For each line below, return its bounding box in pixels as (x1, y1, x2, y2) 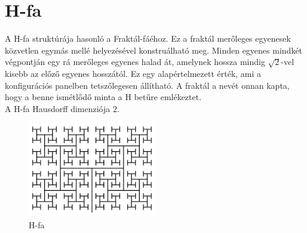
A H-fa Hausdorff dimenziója (5, 102, 110, 114)
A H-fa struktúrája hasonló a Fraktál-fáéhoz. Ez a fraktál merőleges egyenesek (5, 32, 291, 45)
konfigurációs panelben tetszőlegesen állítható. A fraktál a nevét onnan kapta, (5, 79, 290, 91)
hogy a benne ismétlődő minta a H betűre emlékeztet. (5, 91, 202, 103)
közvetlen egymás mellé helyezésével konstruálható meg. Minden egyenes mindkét (5, 44, 303, 56)
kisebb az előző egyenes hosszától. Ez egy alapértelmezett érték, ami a (5, 67, 262, 79)
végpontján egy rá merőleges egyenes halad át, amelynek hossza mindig (5, 55, 265, 68)
